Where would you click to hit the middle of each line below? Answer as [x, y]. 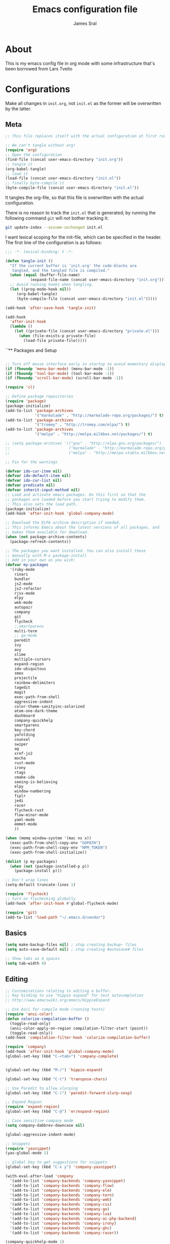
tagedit [22, 688]
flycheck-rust [29, 810]
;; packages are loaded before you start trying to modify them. [75, 499]
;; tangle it [19, 164]
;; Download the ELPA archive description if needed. [63, 523]
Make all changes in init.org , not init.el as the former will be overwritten [83, 103]
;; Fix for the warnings [31, 462]
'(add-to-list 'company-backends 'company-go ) [60, 1209]
